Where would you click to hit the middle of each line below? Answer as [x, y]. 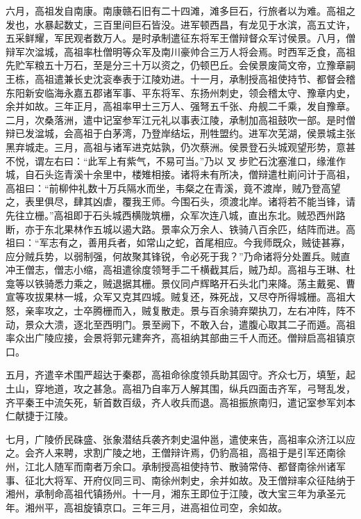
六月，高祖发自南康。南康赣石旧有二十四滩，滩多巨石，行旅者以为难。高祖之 [180, 10]
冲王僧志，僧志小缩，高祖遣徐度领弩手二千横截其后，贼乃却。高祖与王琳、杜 [180, 270]
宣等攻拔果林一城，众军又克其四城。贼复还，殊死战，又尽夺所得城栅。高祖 [176, 297]
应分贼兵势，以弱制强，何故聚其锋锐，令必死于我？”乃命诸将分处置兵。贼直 [178, 256]
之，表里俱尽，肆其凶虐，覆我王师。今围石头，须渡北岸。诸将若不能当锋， [176, 201]
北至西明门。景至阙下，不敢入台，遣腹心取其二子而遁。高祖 [219, 324]
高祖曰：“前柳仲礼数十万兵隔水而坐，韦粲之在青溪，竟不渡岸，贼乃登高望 [173, 187]
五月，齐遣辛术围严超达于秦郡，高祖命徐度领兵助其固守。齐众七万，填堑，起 [180, 375]
